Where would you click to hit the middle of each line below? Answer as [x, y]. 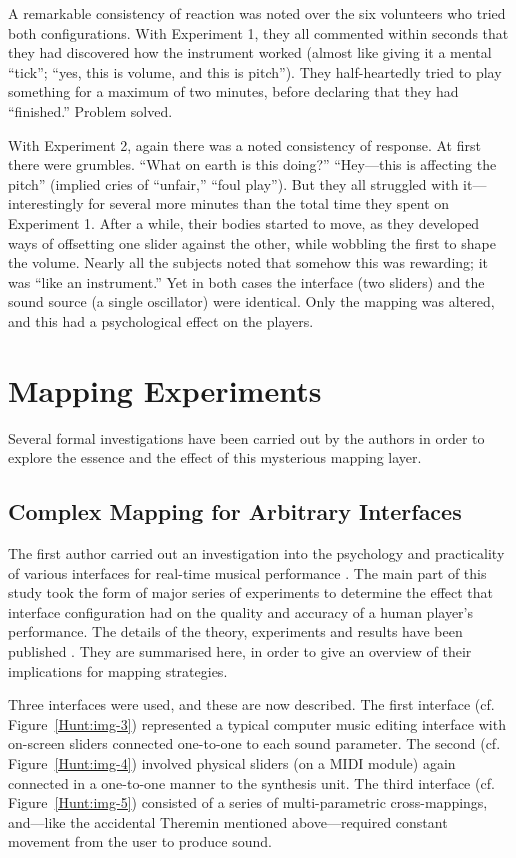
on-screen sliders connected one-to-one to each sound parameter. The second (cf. [254, 743]
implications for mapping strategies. [118, 670]
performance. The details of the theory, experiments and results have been [235, 631]
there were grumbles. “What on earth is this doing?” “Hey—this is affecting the [252, 164]
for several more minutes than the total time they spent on [269, 203]
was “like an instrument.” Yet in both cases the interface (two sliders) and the [246, 281]
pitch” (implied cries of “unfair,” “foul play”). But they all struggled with [233, 183]
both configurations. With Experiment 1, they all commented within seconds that [258, 32]
